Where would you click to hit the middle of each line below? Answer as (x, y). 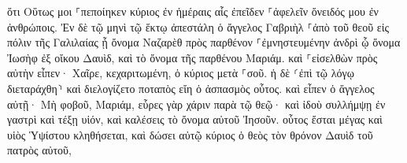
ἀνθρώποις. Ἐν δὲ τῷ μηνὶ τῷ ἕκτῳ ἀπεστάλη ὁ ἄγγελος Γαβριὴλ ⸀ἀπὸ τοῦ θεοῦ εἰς (198, 26)
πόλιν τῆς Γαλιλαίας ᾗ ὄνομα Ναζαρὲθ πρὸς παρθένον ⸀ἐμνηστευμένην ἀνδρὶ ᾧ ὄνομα (204, 42)
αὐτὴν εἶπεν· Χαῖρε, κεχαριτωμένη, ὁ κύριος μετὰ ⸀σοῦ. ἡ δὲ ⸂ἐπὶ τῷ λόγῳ (181, 73)
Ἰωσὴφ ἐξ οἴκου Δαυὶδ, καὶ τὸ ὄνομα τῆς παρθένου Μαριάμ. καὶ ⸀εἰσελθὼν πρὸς (192, 57)
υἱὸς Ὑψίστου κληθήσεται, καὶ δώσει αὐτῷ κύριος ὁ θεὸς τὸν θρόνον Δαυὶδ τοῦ (190, 134)
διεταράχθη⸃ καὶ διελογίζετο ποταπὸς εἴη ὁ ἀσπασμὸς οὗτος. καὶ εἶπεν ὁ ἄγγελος (191, 88)
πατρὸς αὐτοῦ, (39, 150)
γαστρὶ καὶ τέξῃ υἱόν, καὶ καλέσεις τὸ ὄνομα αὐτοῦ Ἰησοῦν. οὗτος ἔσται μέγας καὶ (195, 119)
